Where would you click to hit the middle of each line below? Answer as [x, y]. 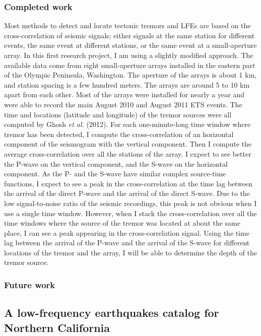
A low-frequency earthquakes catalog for [112, 313]
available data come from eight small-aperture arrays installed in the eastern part [130, 65]
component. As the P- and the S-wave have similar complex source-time [115, 174]
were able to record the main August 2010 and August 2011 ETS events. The [123, 104]
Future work [30, 284]
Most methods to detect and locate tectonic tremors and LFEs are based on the [127, 25]
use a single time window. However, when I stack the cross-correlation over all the [130, 213]
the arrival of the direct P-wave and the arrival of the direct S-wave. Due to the [127, 193]
